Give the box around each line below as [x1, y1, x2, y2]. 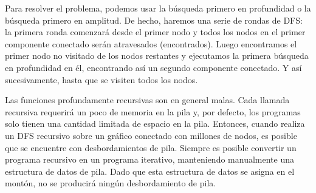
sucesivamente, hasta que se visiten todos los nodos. [5, 73, 198, 86]
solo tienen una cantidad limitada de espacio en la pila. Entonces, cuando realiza [5, 117, 305, 130]
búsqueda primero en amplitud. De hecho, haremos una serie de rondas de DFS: [5, 13, 303, 26]
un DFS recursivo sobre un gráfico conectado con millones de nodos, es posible [5, 129, 297, 141]
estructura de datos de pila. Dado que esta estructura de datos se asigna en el [5, 164, 295, 177]
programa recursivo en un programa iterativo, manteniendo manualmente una [5, 153, 294, 166]
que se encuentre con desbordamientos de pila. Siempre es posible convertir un [5, 141, 297, 154]
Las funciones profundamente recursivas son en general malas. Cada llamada [5, 93, 290, 106]
